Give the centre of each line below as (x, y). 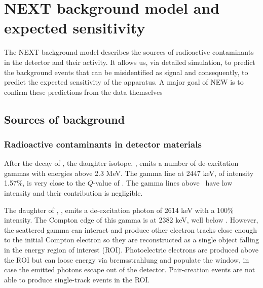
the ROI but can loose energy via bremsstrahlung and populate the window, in (127, 259)
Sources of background (65, 119)
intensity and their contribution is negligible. (73, 193)
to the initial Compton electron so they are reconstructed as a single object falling (131, 240)
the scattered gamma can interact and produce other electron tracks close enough (130, 229)
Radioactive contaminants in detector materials (103, 144)
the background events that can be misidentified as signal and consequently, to (126, 72)
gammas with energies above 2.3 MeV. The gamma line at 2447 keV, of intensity (129, 173)
